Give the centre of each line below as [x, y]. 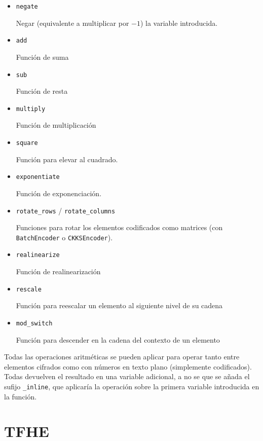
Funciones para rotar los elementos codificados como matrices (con [119, 227]
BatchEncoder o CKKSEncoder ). [64, 237]
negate [27, 7]
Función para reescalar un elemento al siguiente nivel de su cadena [119, 305]
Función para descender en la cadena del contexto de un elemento [118, 339]
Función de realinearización [58, 271]
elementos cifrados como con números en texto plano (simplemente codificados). [128, 366]
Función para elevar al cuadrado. [67, 159]
